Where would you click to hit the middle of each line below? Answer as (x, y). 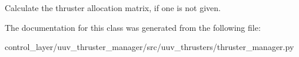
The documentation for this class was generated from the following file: (133, 27)
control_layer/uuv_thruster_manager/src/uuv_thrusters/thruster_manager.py (149, 47)
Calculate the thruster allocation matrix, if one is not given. (113, 8)
